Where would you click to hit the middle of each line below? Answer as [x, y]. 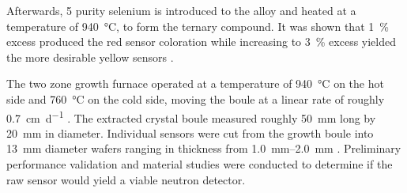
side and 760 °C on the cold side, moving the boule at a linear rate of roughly [196, 98]
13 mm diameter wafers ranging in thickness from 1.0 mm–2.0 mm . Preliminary [204, 148]
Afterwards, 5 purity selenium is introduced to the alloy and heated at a [181, 10]
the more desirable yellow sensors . [90, 57]
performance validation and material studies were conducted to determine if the [200, 164]
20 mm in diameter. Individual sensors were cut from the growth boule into [190, 132]
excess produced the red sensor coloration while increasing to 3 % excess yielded [202, 42]
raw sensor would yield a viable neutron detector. [126, 179]
